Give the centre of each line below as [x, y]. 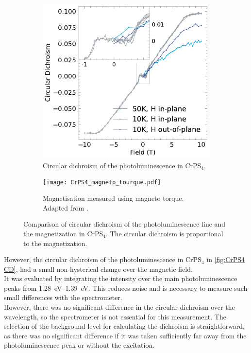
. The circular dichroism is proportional [165, 233]
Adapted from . [66, 207]
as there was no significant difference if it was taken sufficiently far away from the [125, 335]
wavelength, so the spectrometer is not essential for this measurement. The [115, 316]
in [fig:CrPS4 [226, 259]
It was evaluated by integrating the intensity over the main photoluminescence [121, 278]
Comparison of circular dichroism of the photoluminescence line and [125, 224]
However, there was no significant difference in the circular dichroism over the [119, 307]
